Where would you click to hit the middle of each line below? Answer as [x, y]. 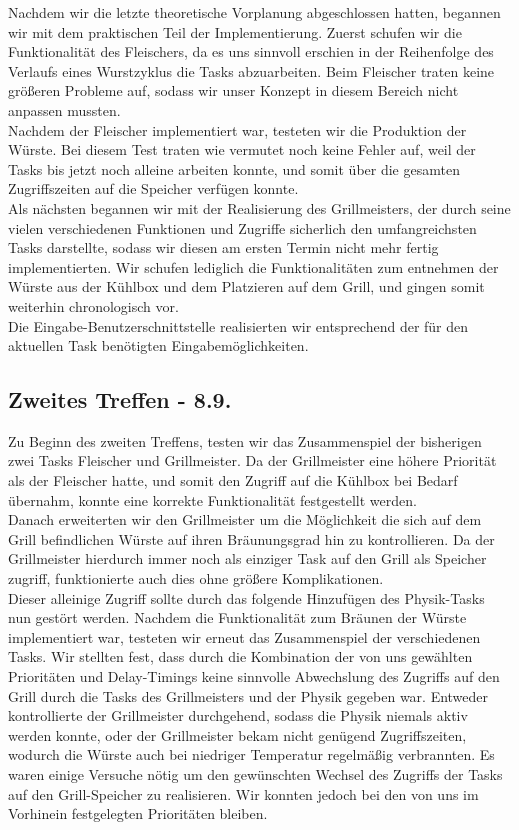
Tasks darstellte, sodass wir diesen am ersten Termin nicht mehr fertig [223, 247]
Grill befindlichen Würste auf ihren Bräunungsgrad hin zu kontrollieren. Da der [251, 538]
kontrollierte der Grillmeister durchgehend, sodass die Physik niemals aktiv [238, 715]
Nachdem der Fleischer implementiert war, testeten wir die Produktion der [237, 129]
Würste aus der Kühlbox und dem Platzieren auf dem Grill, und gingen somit [246, 286]
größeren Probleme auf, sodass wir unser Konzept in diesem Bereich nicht [233, 90]
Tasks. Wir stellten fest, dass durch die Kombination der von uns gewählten [240, 656]
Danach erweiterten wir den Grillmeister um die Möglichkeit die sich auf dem [245, 519]
